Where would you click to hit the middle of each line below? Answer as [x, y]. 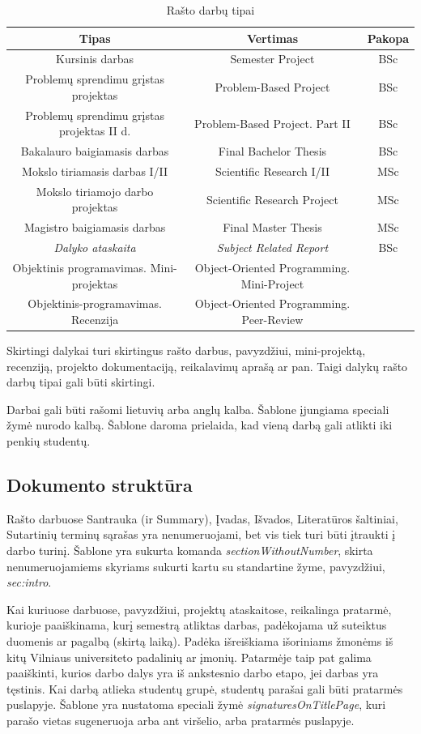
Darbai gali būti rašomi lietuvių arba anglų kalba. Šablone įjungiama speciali [198, 409]
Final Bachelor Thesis [272, 151]
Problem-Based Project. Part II [272, 123]
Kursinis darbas [95, 59]
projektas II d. [95, 131]
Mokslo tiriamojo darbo [95, 191]
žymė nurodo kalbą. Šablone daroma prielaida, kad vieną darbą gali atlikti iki [200, 425]
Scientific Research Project [272, 199]
